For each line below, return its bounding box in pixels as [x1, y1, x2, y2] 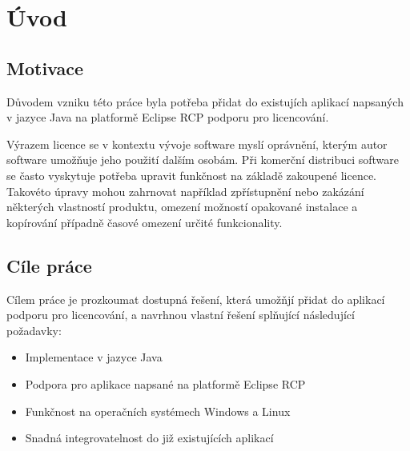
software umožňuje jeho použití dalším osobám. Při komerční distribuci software [6, 151, 399, 168]
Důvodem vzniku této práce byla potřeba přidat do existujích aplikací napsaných [6, 93, 404, 110]
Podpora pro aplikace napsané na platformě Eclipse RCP [25, 375, 306, 392]
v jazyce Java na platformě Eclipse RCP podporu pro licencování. [6, 109, 329, 126]
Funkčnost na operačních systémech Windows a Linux [25, 402, 291, 419]
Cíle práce [6, 253, 92, 277]
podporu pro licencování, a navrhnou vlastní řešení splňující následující [6, 306, 355, 323]
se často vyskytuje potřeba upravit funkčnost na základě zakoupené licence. [6, 166, 376, 183]
